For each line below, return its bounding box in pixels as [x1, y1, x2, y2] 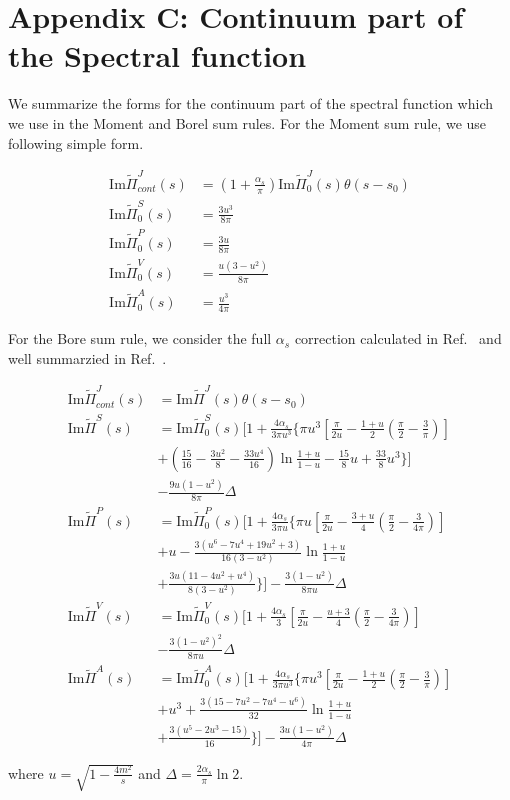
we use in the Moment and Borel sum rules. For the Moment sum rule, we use [8, 112, 487, 133]
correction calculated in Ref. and [294, 328, 502, 349]
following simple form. [8, 132, 144, 153]
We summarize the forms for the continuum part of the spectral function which [8, 93, 493, 114]
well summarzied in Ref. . [8, 347, 167, 368]
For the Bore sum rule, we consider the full [8, 328, 272, 349]
